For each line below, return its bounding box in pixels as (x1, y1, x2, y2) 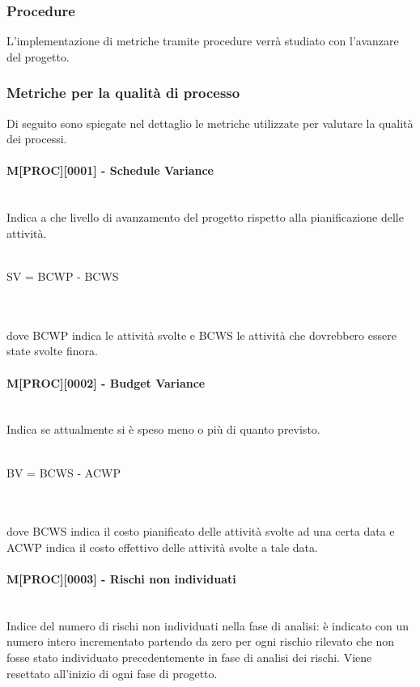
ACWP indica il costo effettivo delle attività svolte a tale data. (6, 538, 318, 555)
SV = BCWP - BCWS (6, 267, 119, 284)
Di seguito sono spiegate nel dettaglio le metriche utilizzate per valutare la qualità (6, 114, 414, 131)
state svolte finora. (6, 342, 98, 359)
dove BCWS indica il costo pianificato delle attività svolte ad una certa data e (6, 523, 395, 540)
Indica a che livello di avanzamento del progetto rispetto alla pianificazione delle (6, 209, 404, 226)
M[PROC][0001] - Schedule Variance (6, 162, 214, 179)
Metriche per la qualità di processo (6, 83, 240, 103)
